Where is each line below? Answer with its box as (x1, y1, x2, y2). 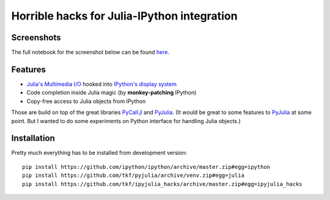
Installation (11, 133, 55, 143)
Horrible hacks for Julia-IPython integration (11, 9, 238, 23)
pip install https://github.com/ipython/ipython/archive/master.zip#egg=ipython (22, 163, 271, 170)
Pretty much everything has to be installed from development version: (11, 149, 188, 157)
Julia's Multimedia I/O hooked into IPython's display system (26, 80, 177, 88)
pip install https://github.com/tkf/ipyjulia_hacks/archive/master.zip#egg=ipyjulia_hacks (22, 180, 302, 187)
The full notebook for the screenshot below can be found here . (11, 49, 170, 56)
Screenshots (11, 32, 61, 43)
